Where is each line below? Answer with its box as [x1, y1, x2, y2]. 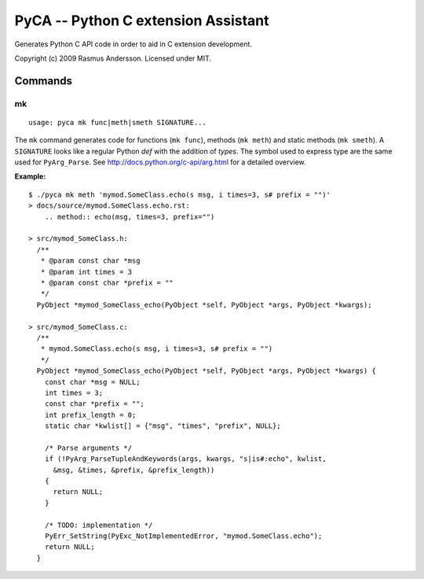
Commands [14, 74, 73, 87]
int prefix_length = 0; [44, 410, 137, 419]
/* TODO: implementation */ [44, 520, 153, 529]
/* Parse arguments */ [44, 443, 133, 452]
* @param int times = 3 [40, 267, 133, 276]
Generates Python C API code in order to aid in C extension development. [14, 39, 253, 49]
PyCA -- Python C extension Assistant [14, 12, 270, 29]
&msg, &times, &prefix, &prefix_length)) [53, 465, 215, 474]
